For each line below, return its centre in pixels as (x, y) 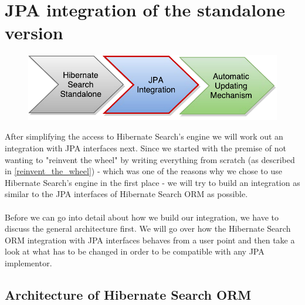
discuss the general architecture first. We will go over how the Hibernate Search (148, 228)
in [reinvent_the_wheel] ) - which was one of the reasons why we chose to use (143, 171)
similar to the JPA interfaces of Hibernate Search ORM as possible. (126, 194)
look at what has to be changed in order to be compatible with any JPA (135, 251)
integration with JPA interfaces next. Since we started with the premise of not (145, 148)
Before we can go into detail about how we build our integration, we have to (142, 217)
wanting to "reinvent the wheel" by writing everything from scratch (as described (150, 159)
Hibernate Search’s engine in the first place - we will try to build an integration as (152, 182)
